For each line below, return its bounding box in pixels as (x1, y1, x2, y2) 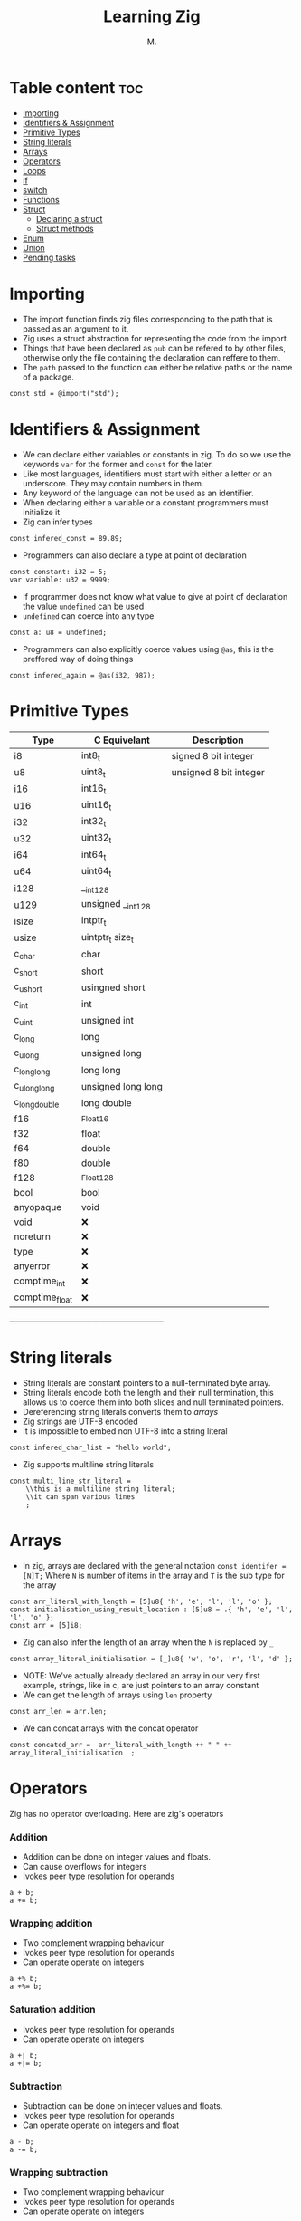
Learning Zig (103, 6, 201, 27)
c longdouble (14, 1096, 60, 1110)
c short (14, 963, 38, 978)
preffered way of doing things (22, 653, 134, 664)
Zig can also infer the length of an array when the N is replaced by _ (22, 1637, 274, 1648)
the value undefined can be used (22, 601, 145, 611)
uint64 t (80, 864, 112, 879)
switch (22, 184, 48, 196)
